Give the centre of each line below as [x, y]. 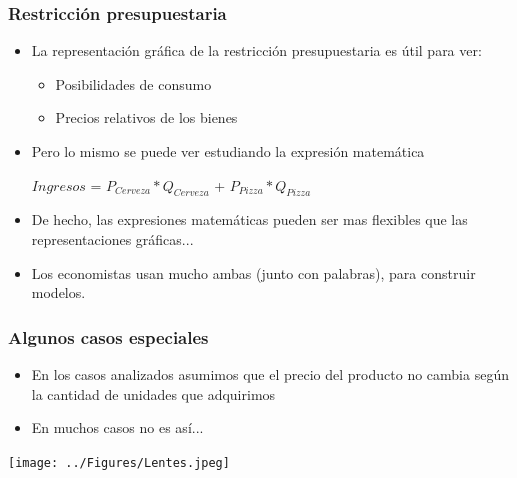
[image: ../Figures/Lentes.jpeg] [119, 462]
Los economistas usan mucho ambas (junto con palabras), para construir [253, 272]
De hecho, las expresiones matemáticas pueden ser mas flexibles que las [249, 219]
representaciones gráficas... [112, 238]
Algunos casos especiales [108, 336]
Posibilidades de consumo [133, 83]
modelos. [58, 292]
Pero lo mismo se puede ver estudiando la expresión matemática [228, 151]
